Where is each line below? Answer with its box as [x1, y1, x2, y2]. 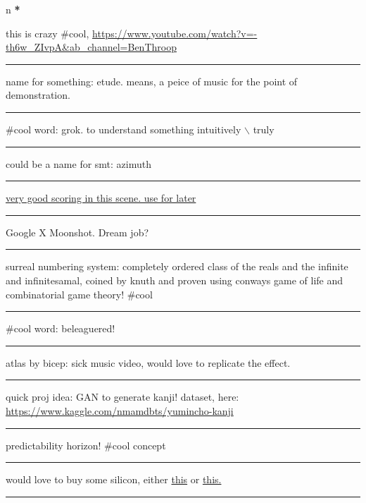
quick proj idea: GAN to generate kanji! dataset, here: [6, 389, 239, 404]
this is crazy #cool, [6, 25, 89, 40]
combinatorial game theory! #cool [6, 286, 153, 301]
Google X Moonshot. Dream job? [6, 224, 149, 239]
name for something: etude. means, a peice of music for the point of [6, 73, 298, 88]
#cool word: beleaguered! [6, 321, 115, 336]
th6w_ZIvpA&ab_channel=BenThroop [6, 40, 177, 54]
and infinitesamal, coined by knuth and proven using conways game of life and [6, 272, 343, 287]
